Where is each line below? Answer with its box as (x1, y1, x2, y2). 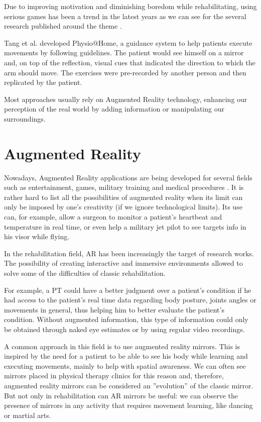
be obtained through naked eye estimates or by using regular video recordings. (4, 324, 245, 334)
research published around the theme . (4, 21, 122, 31)
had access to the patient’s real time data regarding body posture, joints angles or (4, 294, 256, 305)
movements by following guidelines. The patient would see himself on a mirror (4, 47, 244, 58)
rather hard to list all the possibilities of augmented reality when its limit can (4, 191, 243, 202)
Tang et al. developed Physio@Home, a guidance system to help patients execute (4, 37, 252, 48)
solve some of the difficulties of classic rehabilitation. (4, 268, 166, 278)
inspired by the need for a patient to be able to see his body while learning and (4, 351, 248, 361)
